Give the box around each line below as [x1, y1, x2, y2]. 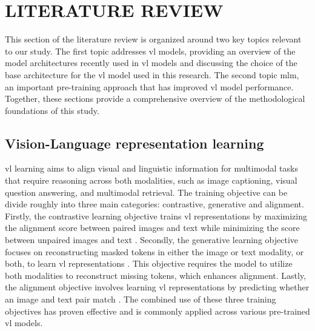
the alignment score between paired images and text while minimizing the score [5, 221, 300, 234]
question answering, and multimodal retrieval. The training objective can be [5, 186, 288, 198]
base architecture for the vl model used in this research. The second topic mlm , [5, 68, 299, 81]
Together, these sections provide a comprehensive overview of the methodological [5, 92, 305, 105]
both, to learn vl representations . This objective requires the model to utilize [5, 257, 293, 270]
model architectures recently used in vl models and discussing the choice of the [5, 56, 297, 69]
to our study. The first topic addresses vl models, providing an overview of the [5, 44, 296, 57]
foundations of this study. [5, 104, 99, 116]
